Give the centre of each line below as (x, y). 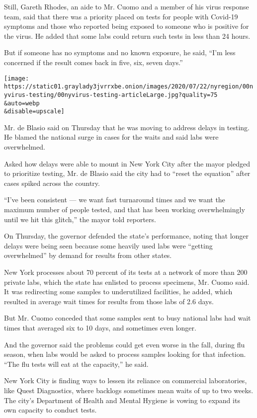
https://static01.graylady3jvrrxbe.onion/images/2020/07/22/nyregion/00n (129, 87)
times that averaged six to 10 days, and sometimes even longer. (100, 327)
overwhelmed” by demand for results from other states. (88, 255)
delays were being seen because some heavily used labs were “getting (108, 245)
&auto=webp (22, 103)
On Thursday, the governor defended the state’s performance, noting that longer (127, 236)
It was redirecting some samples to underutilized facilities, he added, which (118, 292)
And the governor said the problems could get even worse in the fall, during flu (125, 344)
